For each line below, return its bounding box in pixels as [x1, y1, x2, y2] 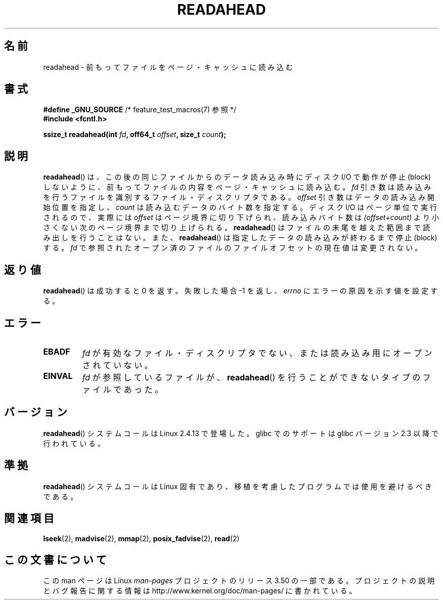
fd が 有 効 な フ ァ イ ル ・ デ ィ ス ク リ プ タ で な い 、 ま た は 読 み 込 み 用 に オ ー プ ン [82, 348, 432, 358]
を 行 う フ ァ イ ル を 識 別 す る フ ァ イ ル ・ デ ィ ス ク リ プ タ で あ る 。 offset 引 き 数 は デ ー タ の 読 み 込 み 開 [43, 193, 434, 202]
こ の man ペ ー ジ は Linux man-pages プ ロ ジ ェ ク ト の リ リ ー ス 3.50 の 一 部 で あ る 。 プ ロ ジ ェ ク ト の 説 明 [43, 576, 435, 585]
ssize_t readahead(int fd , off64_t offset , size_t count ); [43, 130, 227, 139]
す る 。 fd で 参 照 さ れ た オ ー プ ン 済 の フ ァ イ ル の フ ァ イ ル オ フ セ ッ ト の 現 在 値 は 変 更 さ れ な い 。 [43, 243, 422, 252]
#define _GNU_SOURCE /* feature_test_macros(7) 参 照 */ [43, 105, 236, 114]
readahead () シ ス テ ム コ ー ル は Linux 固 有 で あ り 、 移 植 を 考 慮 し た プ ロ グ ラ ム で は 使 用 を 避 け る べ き [43, 482, 432, 491]
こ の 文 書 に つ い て [4, 553, 107, 566]
